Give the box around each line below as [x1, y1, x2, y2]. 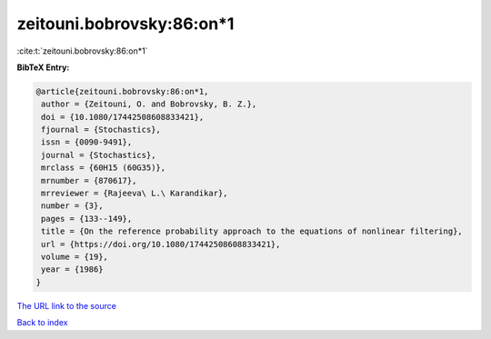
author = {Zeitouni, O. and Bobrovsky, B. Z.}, [41, 99, 257, 109]
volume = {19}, [41, 252, 109, 262]
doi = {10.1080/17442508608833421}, [41, 112, 205, 122]
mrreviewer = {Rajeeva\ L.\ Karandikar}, [41, 188, 228, 199]
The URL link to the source [16, 300, 117, 311]
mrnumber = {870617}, [41, 175, 137, 185]
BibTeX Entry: [16, 62, 70, 73]
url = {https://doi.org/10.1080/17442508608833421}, [41, 239, 281, 249]
